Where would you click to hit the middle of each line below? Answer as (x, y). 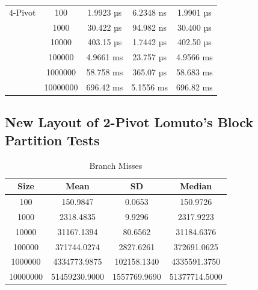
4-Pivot (23, 12)
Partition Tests (52, 140)
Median (196, 186)
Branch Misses (116, 165)
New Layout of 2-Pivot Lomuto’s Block (129, 122)
